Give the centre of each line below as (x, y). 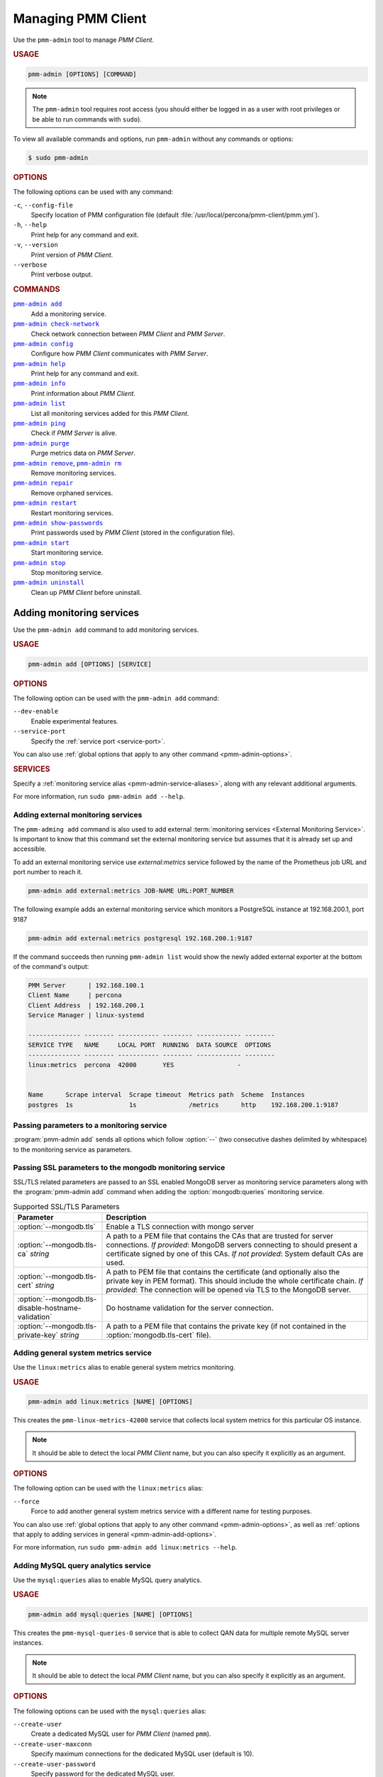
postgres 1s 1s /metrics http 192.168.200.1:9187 (183, 1105)
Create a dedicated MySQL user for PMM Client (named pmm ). (121, 1734)
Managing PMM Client (80, 18)
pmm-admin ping (40, 424)
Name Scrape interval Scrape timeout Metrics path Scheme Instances (166, 1095)
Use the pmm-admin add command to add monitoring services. (106, 630)
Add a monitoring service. (68, 313)
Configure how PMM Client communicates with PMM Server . (120, 354)
